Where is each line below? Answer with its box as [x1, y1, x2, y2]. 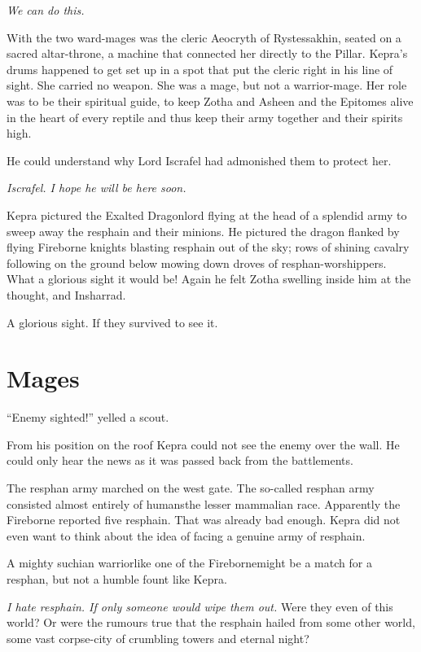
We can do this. [7, 2, 85, 18]
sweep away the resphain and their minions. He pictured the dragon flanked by [7, 222, 400, 239]
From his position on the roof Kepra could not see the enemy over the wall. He [7, 435, 400, 453]
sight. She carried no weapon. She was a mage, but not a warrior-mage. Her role [7, 77, 407, 94]
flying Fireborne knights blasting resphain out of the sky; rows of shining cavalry [7, 238, 410, 256]
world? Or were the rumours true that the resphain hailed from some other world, [7, 614, 415, 631]
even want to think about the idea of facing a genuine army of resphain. [7, 527, 366, 544]
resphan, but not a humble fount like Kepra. [7, 570, 227, 587]
